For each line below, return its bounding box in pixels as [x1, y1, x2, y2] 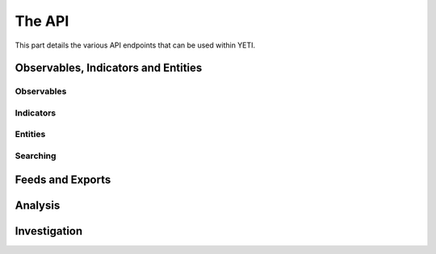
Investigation [15, 224, 83, 238]
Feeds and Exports [15, 173, 111, 186]
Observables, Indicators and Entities [15, 61, 203, 75]
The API [15, 12, 69, 30]
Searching [15, 150, 57, 161]
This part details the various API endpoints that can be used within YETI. [15, 40, 256, 50]
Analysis [15, 198, 61, 212]
